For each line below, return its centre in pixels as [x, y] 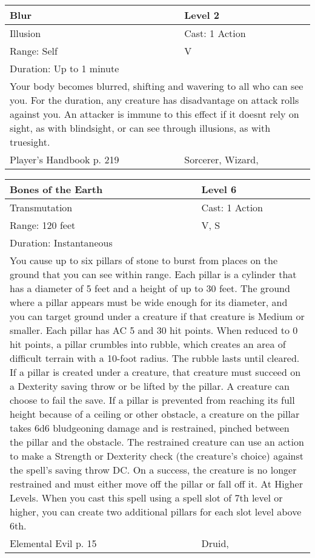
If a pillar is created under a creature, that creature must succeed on [155, 372]
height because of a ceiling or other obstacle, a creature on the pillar [155, 414]
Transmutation [41, 207]
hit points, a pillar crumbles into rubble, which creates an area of [148, 344]
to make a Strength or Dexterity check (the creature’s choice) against [157, 456]
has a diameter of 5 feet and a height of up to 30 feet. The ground [150, 288]
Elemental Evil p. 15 [53, 543]
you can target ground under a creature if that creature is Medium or [157, 316]
